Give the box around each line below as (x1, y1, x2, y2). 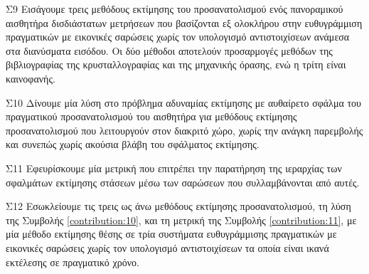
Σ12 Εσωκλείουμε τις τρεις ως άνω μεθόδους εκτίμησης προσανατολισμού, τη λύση (6, 199, 351, 214)
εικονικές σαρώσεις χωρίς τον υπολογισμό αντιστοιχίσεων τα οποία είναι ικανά (6, 240, 329, 255)
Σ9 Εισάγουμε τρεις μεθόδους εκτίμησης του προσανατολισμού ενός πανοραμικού (6, 1, 343, 16)
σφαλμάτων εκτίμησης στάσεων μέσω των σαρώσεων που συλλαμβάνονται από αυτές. (6, 174, 360, 189)
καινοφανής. (6, 70, 55, 85)
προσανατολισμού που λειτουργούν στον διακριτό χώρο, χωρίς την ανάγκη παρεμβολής (6, 122, 363, 137)
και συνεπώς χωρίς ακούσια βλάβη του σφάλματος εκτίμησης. (6, 137, 260, 152)
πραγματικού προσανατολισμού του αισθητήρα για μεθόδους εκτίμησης (6, 109, 297, 124)
